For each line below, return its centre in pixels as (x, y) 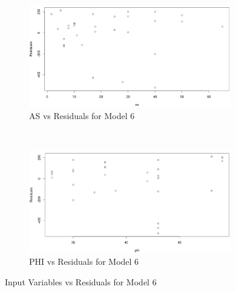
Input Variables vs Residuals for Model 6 (81, 281)
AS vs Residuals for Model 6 (82, 116)
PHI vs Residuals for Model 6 (84, 261)
